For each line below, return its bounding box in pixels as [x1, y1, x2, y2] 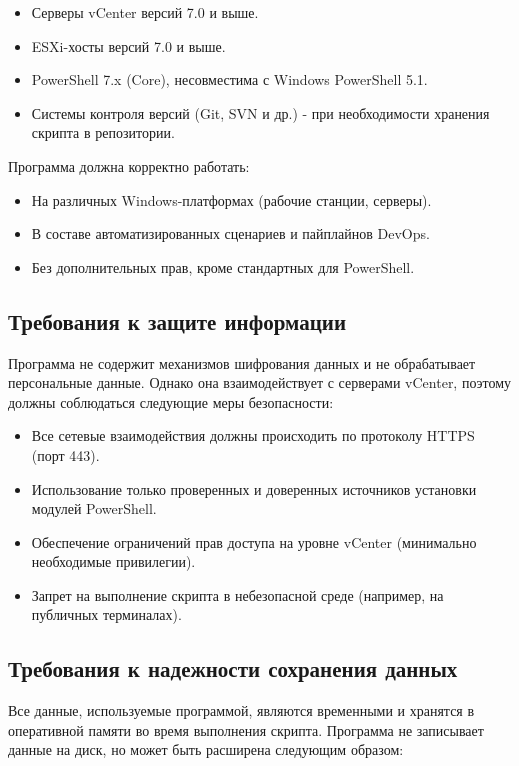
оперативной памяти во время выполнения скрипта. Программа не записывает [8, 719, 484, 740]
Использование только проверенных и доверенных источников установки [31, 478, 477, 499]
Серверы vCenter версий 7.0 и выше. [31, 2, 259, 22]
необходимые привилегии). [31, 551, 196, 572]
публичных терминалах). [31, 604, 182, 625]
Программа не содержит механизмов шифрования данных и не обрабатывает [8, 352, 476, 373]
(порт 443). [31, 444, 100, 465]
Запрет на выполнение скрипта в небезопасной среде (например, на [31, 584, 444, 605]
